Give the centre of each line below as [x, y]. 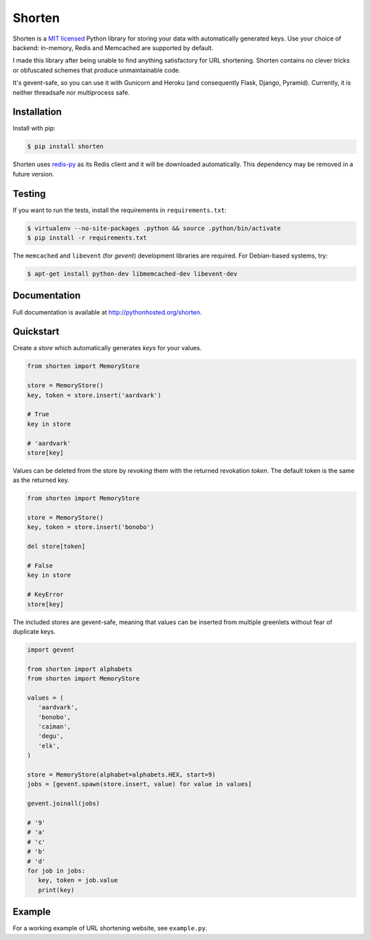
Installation [37, 112]
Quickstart [36, 332]
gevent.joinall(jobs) [64, 804]
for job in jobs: [56, 871]
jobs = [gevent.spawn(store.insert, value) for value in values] [139, 784]
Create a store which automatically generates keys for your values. [107, 348]
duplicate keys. [34, 631]
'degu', [51, 736]
